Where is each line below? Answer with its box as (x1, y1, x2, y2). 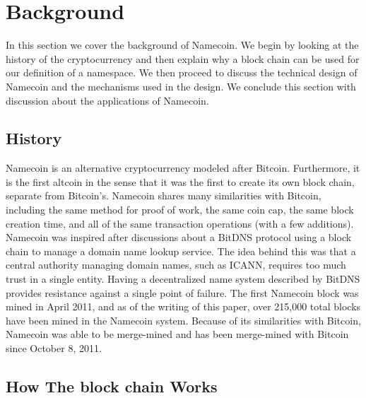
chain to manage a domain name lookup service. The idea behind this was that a (6, 243, 356, 258)
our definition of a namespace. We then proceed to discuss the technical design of (6, 65, 358, 80)
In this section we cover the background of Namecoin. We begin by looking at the (6, 37, 359, 52)
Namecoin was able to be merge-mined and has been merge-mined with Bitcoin (6, 327, 349, 341)
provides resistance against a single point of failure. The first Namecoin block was (6, 285, 359, 300)
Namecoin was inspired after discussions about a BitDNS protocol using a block (6, 230, 352, 245)
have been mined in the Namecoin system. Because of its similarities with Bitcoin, (6, 312, 361, 327)
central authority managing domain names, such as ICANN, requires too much (6, 257, 346, 272)
